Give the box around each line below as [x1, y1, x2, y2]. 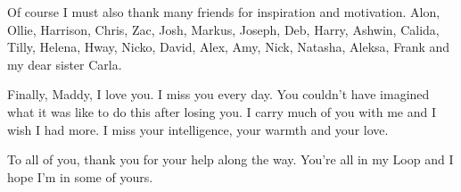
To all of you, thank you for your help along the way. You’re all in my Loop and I [7, 150, 454, 169]
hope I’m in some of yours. [7, 167, 153, 186]
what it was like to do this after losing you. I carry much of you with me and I [7, 102, 436, 121]
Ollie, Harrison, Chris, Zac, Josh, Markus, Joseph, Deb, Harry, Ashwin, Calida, [7, 20, 440, 38]
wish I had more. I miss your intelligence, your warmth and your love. [7, 120, 389, 138]
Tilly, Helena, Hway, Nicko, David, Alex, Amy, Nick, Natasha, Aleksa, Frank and [7, 38, 450, 56]
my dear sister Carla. [7, 54, 122, 73]
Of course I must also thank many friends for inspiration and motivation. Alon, [7, 3, 440, 21]
